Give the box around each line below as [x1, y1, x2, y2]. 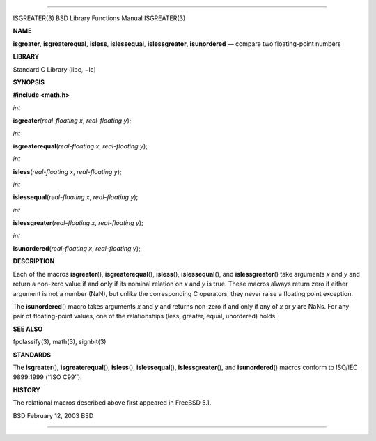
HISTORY [13, 385, 41, 394]
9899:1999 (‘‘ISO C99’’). [13, 373, 83, 381]
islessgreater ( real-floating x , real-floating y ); [13, 219, 144, 227]
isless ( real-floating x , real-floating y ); [13, 167, 122, 176]
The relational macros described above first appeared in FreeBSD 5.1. [13, 399, 212, 407]
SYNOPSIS [13, 77, 45, 86]
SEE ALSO [13, 325, 43, 333]
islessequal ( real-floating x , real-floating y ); [13, 193, 139, 201]
